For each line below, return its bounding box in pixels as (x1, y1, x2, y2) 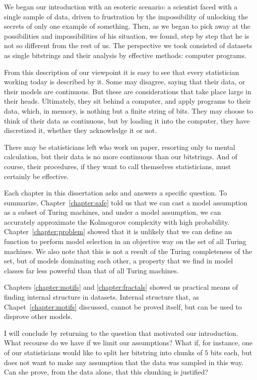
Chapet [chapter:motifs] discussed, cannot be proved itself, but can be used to (4, 301, 242, 312)
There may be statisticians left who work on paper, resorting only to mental (4, 141, 235, 152)
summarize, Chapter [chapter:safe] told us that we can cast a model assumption (4, 197, 248, 207)
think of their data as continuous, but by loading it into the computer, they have (4, 115, 250, 126)
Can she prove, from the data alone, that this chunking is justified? (4, 367, 208, 377)
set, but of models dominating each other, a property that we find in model (4, 255, 233, 266)
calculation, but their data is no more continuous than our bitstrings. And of (4, 151, 238, 162)
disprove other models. (4, 311, 72, 321)
